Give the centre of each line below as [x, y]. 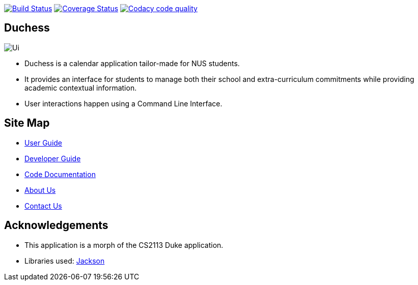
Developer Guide [53, 158]
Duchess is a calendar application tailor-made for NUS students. [132, 63]
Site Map [27, 123]
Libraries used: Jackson [65, 261]
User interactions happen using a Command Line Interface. [123, 103]
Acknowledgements [56, 225]
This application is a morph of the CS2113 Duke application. [124, 245]
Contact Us [43, 206]
